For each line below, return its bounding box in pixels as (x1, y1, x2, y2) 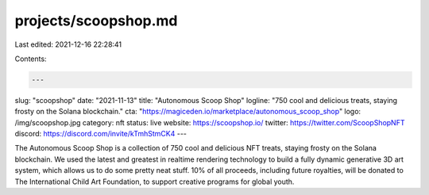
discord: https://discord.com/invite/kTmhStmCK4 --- (14, 129, 187, 139)
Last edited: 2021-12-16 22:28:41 (14, 40, 122, 49)
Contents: (14, 54, 47, 63)
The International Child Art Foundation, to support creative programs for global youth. (14, 177, 295, 186)
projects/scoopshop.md (14, 12, 178, 29)
